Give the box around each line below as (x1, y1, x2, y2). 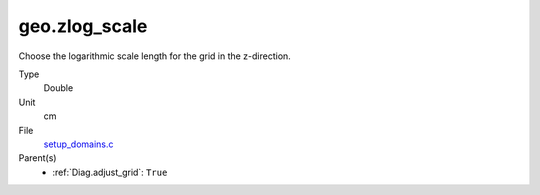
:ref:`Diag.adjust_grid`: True (52, 166, 168, 178)
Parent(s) (18, 152, 57, 164)
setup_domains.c (43, 138, 114, 150)
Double (43, 82, 74, 94)
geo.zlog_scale (18, 15, 148, 37)
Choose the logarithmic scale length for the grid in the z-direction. (18, 50, 292, 62)
